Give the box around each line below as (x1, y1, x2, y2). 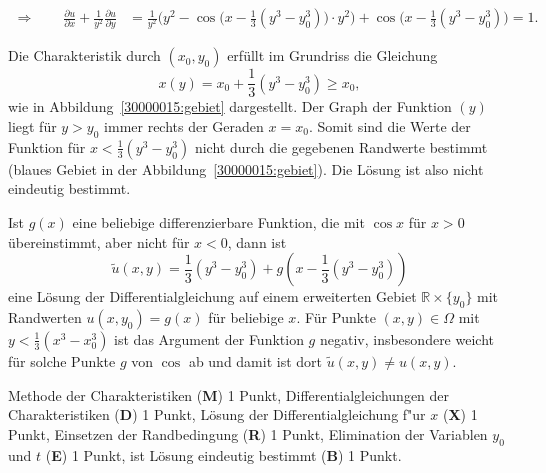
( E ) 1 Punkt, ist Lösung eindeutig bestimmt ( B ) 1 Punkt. (45, 444, 402, 465)
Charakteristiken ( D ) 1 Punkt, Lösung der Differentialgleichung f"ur (8, 404, 426, 425)
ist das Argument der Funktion (114, 328, 304, 349)
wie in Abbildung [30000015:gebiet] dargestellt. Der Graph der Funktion (8, 96, 452, 117)
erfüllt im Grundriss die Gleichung (227, 45, 438, 66)
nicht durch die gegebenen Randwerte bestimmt (194, 136, 488, 157)
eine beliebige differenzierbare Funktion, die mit (72, 211, 365, 232)
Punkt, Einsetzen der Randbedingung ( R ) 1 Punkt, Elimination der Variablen (8, 423, 488, 444)
